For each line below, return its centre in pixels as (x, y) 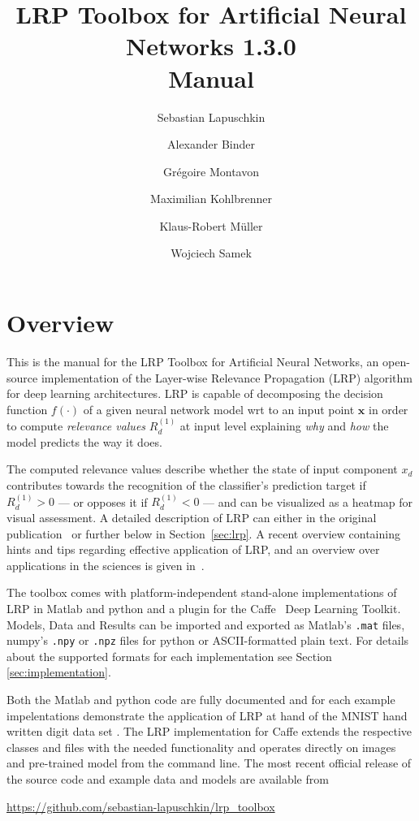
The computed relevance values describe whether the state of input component (202, 469)
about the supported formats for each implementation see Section (169, 656)
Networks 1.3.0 (211, 46)
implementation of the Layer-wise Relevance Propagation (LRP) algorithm (227, 377)
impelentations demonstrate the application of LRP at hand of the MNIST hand (207, 715)
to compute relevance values (76, 426)
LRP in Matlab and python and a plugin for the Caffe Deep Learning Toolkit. (204, 608)
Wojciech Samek (211, 253)
